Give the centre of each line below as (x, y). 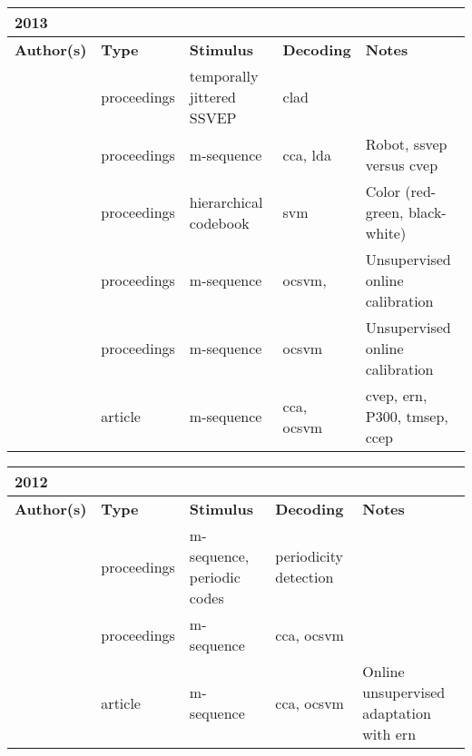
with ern (389, 734)
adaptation (397, 713)
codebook (219, 222)
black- (427, 212)
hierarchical (226, 201)
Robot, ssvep (406, 144)
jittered (213, 97)
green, (384, 212)
